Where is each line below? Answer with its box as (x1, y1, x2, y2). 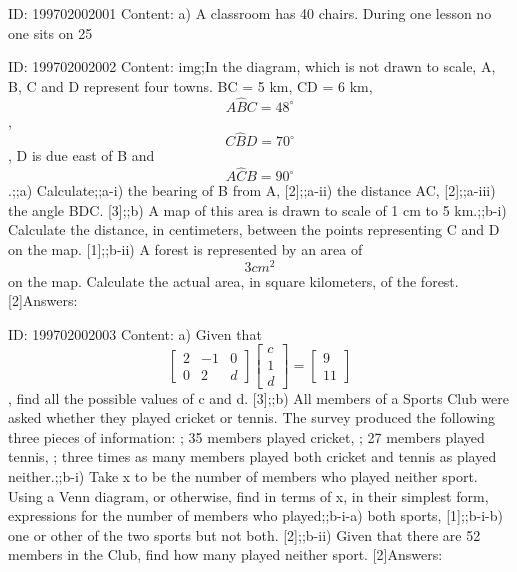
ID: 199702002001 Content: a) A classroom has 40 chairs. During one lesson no (8, 3, 492, 23)
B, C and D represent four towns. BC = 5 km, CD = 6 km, (8, 75, 373, 96)
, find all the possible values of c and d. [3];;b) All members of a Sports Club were (8, 387, 510, 408)
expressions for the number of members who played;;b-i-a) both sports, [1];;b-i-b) (8, 505, 503, 526)
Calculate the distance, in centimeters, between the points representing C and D (8, 219, 500, 240)
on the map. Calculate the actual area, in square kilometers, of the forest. (8, 270, 459, 291)
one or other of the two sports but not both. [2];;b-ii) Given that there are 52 (8, 524, 481, 545)
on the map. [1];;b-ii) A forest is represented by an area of (8, 239, 363, 259)
